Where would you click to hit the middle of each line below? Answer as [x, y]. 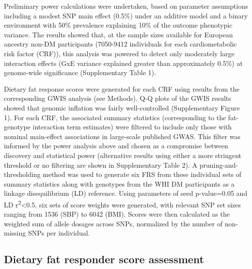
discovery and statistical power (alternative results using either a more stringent [123, 155]
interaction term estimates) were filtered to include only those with [132, 127]
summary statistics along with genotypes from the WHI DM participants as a [119, 183]
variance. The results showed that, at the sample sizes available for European [118, 34]
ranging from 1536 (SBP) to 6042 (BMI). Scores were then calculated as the [117, 214]
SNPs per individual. [59, 233]
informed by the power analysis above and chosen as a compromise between [116, 146]
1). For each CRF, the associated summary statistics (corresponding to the [115, 117]
